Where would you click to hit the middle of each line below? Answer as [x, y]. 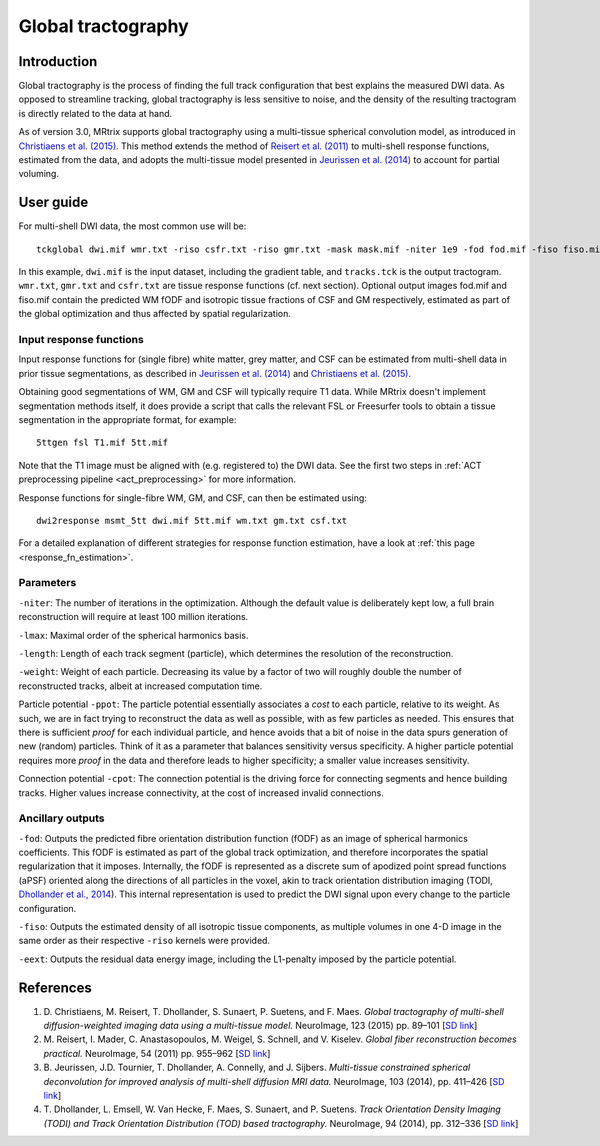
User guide [53, 202]
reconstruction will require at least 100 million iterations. [133, 617]
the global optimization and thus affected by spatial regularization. [155, 314]
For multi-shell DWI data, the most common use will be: [132, 226]
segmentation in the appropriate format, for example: [127, 419]
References [55, 987]
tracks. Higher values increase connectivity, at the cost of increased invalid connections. [201, 792]
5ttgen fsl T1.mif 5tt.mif [102, 443]
